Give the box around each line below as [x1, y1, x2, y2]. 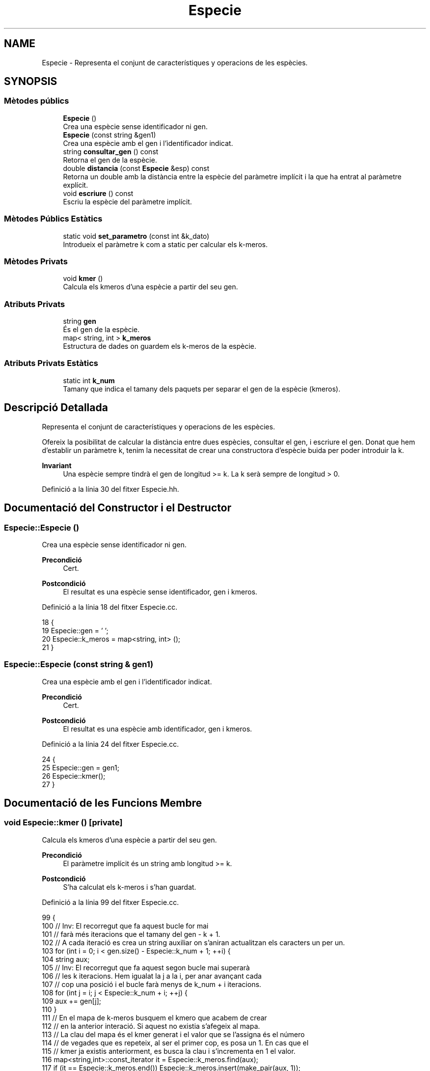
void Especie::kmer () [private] [4, 817, 123, 828]
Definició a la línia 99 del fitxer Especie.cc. [42, 898, 179, 906]
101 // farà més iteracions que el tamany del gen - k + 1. [42, 930, 220, 938]
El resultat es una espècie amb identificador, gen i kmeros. [63, 724, 252, 733]
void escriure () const [63, 189, 134, 197]
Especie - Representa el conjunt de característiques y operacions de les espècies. [42, 58, 308, 67]
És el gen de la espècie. [63, 325, 140, 334]
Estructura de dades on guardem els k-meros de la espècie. [63, 342, 257, 351]
